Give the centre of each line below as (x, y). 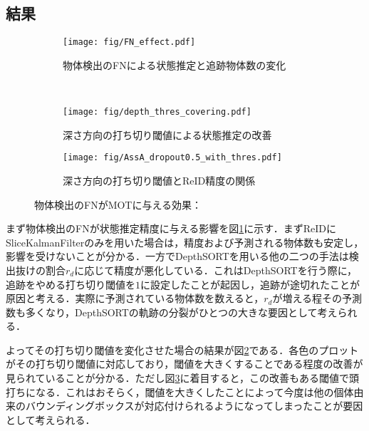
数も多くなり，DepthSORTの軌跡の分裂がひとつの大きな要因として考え (172, 312)
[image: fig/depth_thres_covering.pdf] (157, 112)
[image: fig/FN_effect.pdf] (129, 42)
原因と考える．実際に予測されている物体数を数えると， (135, 298)
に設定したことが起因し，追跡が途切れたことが (250, 284)
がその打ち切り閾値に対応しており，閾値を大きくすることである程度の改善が (184, 364)
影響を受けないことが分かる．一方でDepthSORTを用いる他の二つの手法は (177, 256)
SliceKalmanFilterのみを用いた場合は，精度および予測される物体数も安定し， (185, 242)
